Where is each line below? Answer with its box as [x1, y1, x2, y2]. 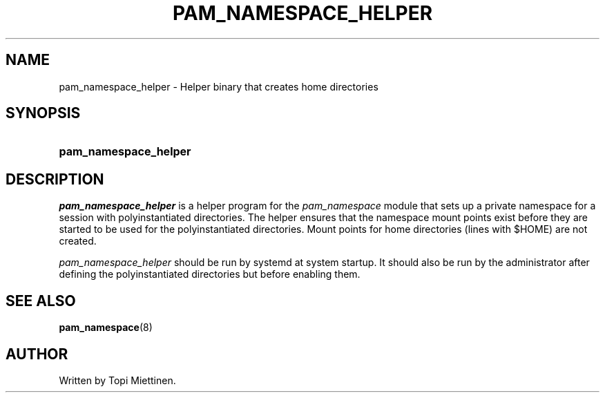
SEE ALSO [6, 292, 76, 310]
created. [59, 235, 97, 247]
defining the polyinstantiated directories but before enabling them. [59, 268, 361, 281]
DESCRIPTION [6, 170, 104, 188]
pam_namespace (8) [59, 321, 153, 334]
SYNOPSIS [6, 104, 81, 122]
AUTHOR [6, 345, 68, 363]
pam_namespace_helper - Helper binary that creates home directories [59, 80, 378, 93]
